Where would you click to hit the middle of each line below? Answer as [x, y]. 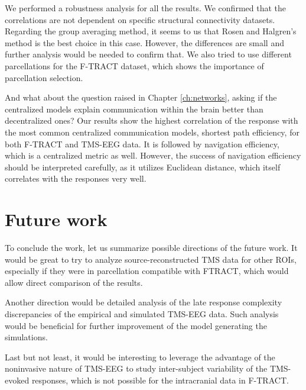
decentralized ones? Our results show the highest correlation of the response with [152, 120]
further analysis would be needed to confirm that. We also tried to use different [148, 54]
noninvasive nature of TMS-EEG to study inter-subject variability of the [136, 368]
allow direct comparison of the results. [74, 282]
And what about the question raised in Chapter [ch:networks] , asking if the [141, 97]
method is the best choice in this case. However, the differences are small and [144, 42]
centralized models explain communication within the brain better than [134, 109]
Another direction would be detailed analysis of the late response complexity [144, 302]
